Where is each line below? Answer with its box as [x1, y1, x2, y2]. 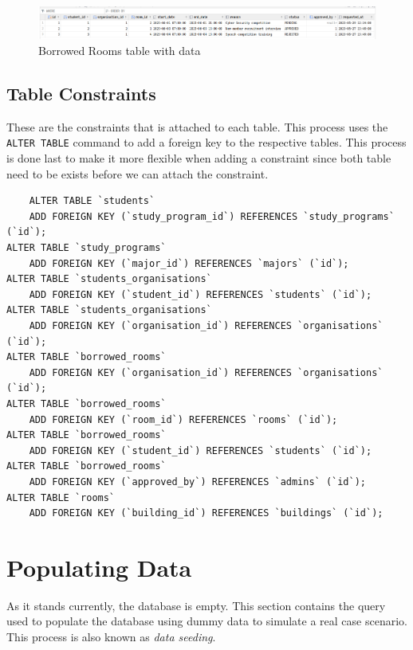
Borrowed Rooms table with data [38, 42, 201, 59]
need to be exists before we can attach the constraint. [6, 165, 269, 182]
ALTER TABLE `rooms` [6, 491, 116, 503]
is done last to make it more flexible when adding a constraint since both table [6, 150, 391, 166]
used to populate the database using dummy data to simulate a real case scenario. [6, 613, 407, 629]
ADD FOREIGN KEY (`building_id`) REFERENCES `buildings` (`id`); [29, 507, 383, 519]
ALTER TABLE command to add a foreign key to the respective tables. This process [6, 134, 407, 151]
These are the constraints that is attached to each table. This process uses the [6, 118, 388, 135]
